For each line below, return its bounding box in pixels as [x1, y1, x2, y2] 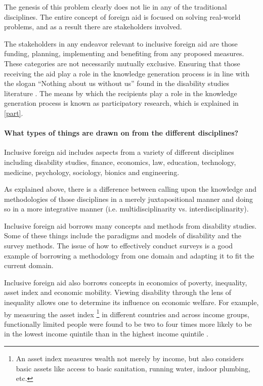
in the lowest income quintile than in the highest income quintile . [4, 328, 208, 339]
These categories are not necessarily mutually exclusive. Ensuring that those [4, 58, 240, 68]
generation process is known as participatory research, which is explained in [4, 98, 239, 108]
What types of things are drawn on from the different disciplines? [4, 127, 239, 138]
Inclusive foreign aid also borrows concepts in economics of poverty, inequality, [4, 277, 247, 287]
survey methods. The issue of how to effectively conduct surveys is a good [4, 240, 233, 251]
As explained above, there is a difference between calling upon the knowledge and [4, 184, 257, 194]
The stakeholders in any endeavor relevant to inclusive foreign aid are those [4, 38, 238, 49]
